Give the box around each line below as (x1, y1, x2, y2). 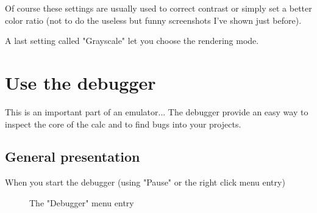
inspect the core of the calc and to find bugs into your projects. (5, 117, 241, 130)
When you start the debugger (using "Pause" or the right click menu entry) (5, 176, 285, 189)
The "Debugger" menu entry (29, 196, 134, 209)
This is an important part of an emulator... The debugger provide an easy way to (5, 105, 308, 118)
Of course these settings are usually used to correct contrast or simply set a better (5, 2, 312, 14)
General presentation (5, 147, 140, 166)
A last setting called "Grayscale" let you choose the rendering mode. (5, 34, 259, 47)
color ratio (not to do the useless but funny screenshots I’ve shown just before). (5, 13, 302, 26)
